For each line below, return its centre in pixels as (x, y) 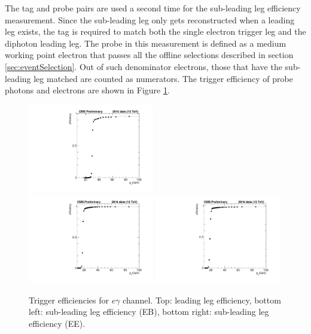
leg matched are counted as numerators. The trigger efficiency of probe (163, 78)
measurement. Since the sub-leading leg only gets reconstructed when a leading (150, 19)
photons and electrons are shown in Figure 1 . (87, 90)
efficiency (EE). (57, 323)
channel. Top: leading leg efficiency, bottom (202, 300)
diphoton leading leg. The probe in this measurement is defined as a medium (146, 43)
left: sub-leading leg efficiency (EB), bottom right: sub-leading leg (149, 312)
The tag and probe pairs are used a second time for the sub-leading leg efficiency (153, 8)
